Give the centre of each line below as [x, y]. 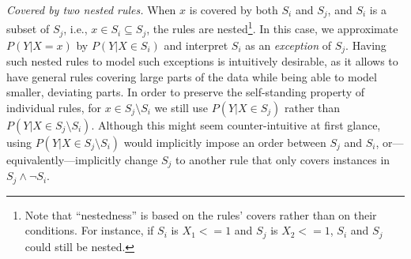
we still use [181, 107]
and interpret [196, 45]
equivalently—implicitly [64, 159]
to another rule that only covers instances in [283, 159]
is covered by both [234, 9]
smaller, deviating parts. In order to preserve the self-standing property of [185, 92]
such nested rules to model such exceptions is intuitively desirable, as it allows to [202, 61]
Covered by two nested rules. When [91, 9]
